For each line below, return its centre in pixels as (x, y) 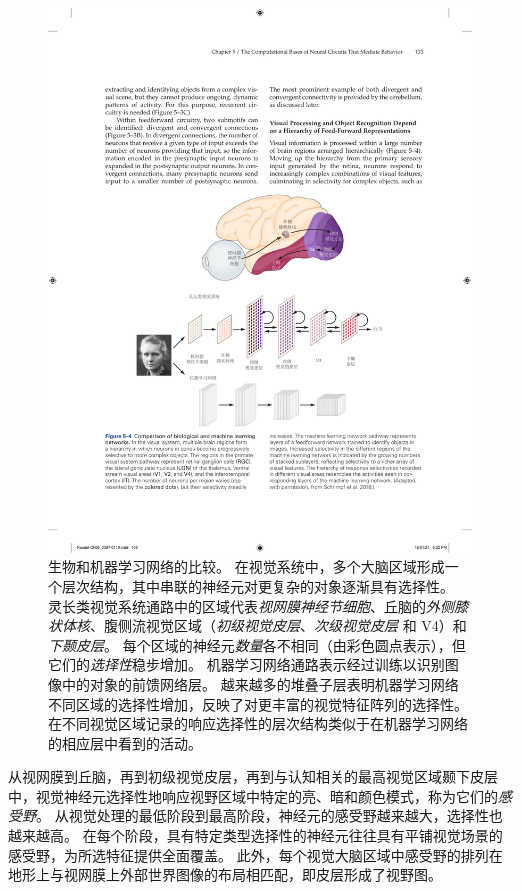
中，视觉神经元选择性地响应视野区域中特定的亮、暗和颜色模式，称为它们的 (253, 795)
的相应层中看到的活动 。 (125, 742)
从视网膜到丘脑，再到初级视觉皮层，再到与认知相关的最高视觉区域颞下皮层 (253, 776)
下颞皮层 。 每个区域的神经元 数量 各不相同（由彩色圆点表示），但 (257, 644)
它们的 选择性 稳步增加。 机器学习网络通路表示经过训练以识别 (246, 664)
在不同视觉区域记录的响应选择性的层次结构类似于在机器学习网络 (258, 723)
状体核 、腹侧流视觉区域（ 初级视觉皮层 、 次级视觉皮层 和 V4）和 (257, 625)
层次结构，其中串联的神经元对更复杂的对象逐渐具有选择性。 (257, 585)
